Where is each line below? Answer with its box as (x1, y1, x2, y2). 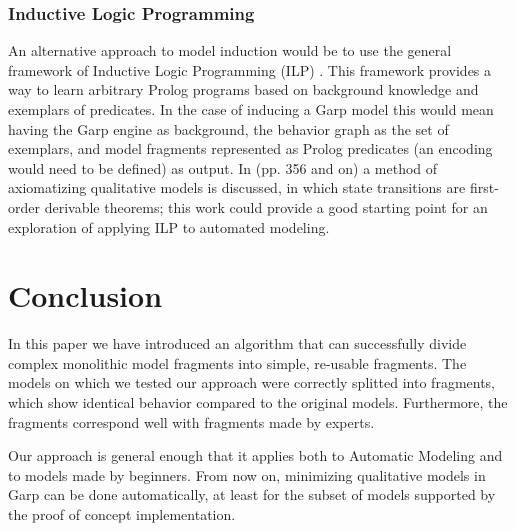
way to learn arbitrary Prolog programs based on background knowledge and (8, 79, 479, 100)
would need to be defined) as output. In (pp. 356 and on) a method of (8, 157, 438, 178)
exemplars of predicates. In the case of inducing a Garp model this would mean (8, 99, 494, 119)
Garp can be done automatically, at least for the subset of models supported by (8, 484, 496, 505)
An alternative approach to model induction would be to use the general (8, 40, 452, 61)
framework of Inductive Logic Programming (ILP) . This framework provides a (8, 59, 492, 80)
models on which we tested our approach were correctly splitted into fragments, (8, 372, 496, 393)
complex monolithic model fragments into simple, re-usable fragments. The (8, 352, 467, 373)
